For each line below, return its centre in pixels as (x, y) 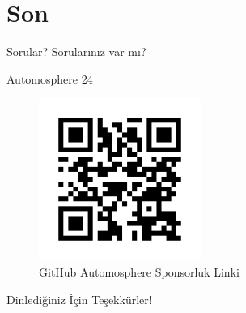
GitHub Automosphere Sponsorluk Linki (139, 271)
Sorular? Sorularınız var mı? (76, 51)
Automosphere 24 (50, 78)
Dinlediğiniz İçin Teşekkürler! (79, 299)
